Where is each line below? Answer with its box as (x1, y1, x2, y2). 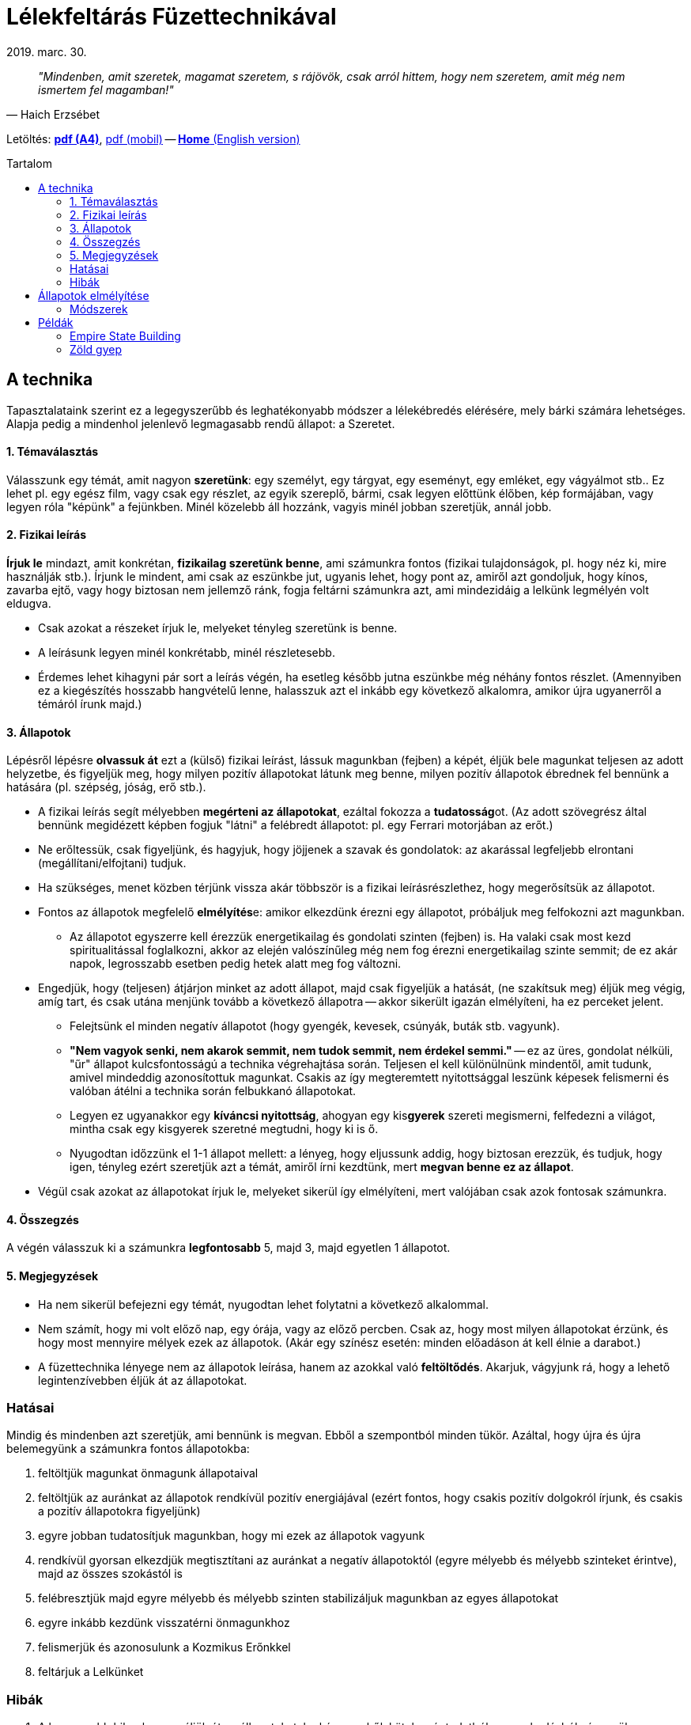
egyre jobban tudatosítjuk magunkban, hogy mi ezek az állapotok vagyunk (38, 1529, 425, 1543)
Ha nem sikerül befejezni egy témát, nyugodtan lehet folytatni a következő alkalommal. (38, 1297, 489, 1311)
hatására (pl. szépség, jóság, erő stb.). (6, 780, 206, 794)
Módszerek (70, 301, 128, 316)
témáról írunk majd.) (38, 697, 142, 711)
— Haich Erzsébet (6, 107, 100, 121)
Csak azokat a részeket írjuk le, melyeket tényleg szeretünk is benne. (38, 621, 398, 635)
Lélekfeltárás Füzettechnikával (6, 3, 337, 30)
